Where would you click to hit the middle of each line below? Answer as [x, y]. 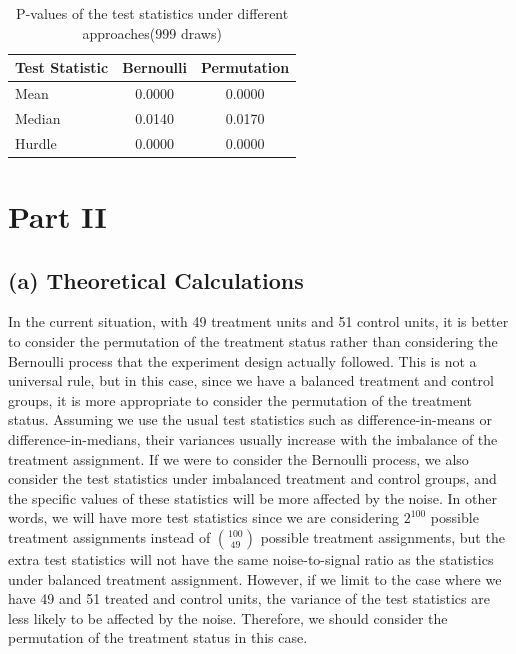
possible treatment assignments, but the [382, 536]
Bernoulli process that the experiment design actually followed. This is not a [242, 360]
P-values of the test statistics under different [152, 13]
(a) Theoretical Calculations [156, 279]
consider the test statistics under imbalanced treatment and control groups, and [252, 478]
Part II [57, 216]
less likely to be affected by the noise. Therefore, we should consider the [228, 617]
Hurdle [36, 142]
